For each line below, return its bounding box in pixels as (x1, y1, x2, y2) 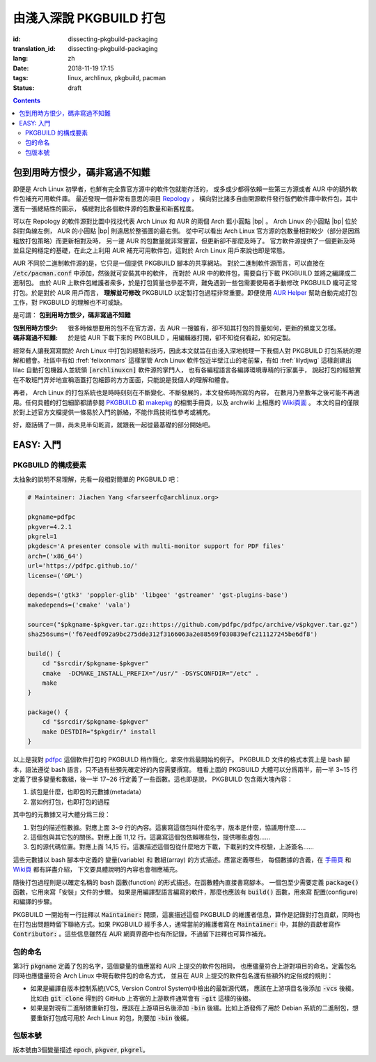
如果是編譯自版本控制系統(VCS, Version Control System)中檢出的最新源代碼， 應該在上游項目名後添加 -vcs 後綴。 (30, 984, 358, 993)
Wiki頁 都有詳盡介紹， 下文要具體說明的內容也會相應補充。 (13, 865, 182, 874)
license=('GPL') (27, 572, 84, 579)
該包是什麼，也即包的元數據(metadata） (30, 788, 146, 796)
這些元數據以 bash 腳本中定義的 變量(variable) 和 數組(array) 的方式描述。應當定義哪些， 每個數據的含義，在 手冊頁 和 (13, 855, 352, 864)
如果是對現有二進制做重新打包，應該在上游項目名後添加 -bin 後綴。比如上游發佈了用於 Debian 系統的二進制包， (30, 1004, 353, 1012)
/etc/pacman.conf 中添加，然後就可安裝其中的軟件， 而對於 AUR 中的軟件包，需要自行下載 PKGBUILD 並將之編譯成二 (13, 268, 357, 277)
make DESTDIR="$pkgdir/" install (42, 727, 157, 736)
